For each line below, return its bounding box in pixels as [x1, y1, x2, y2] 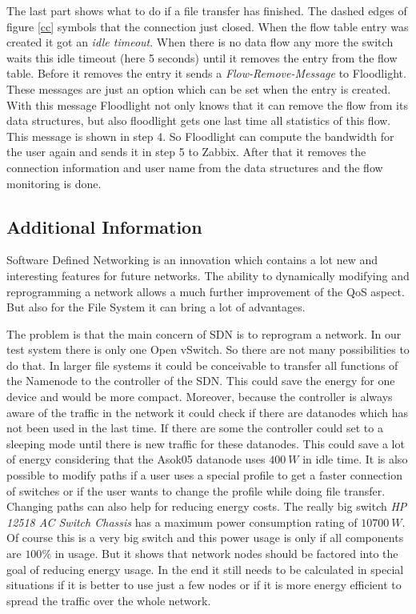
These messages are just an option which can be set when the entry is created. [6, 80, 391, 97]
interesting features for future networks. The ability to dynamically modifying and [6, 267, 410, 283]
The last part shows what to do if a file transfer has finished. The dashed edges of [6, 2, 407, 18]
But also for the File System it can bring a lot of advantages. [6, 299, 306, 315]
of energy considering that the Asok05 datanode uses [6, 451, 266, 468]
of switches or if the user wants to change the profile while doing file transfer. [6, 482, 386, 499]
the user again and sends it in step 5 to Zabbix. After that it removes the [6, 143, 366, 160]
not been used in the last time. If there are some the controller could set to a [6, 419, 383, 436]
